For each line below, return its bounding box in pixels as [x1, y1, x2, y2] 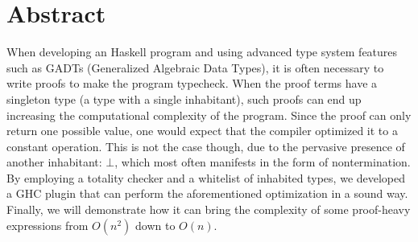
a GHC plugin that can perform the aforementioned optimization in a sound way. [6, 185, 408, 202]
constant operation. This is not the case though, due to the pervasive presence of [6, 137, 405, 154]
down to [135, 216, 176, 233]
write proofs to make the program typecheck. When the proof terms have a [6, 75, 378, 92]
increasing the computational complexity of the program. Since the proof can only [6, 106, 412, 123]
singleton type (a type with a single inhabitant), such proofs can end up [6, 90, 362, 107]
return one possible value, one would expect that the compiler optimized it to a [6, 122, 398, 139]
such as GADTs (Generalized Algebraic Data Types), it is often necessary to [6, 59, 384, 76]
